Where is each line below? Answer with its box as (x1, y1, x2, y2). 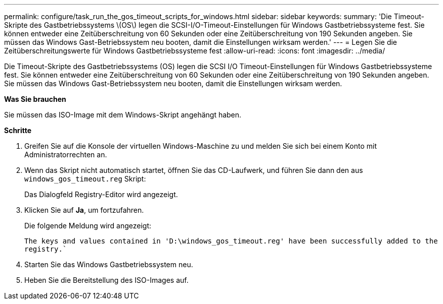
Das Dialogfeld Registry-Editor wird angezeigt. (24, 190, 178, 199)
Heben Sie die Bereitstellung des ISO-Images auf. (24, 276, 189, 284)
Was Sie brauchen (4, 95, 66, 103)
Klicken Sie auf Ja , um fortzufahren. (24, 206, 144, 214)
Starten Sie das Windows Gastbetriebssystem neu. (24, 260, 193, 269)
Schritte (4, 126, 31, 135)
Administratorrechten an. (24, 150, 107, 159)
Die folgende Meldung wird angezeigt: (24, 221, 152, 230)
